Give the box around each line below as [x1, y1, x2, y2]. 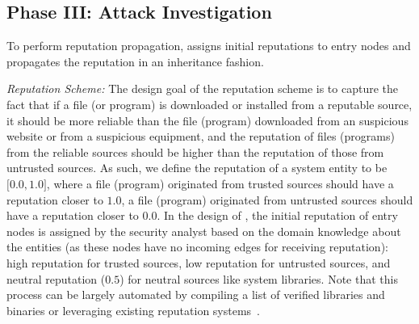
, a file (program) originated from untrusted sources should [121, 191, 413, 208]
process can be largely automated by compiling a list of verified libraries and [6, 286, 385, 303]
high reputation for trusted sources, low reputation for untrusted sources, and [6, 254, 391, 271]
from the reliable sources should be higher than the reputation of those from [6, 143, 384, 160]
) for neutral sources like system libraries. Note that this [119, 270, 398, 287]
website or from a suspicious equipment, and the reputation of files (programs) [6, 128, 395, 145]
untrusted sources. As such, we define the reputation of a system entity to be [6, 159, 388, 176]
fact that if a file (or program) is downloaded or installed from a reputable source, [6, 95, 413, 112]
